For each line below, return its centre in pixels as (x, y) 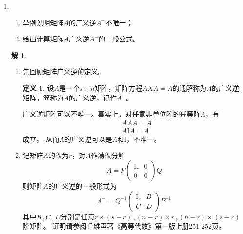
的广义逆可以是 (88, 139)
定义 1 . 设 (38, 88)
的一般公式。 (119, 39)
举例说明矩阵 (43, 22)
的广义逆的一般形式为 (83, 186)
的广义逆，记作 (93, 97)
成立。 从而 (41, 139)
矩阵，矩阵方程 (118, 88)
